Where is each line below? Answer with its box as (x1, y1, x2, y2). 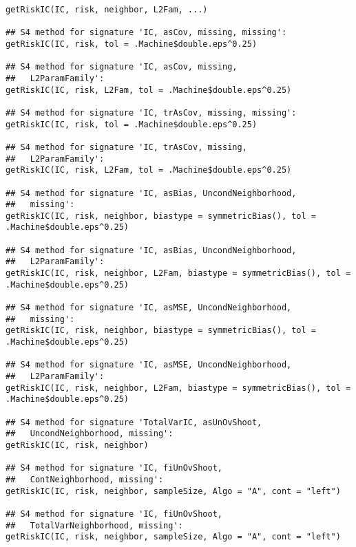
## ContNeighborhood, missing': (6, 474, 164, 484)
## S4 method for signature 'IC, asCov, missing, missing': (6, 28, 287, 38)
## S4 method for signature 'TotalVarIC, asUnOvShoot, (6, 417, 262, 427)
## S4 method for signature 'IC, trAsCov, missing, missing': (6, 107, 297, 118)
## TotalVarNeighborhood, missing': (6, 520, 183, 530)
